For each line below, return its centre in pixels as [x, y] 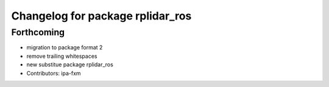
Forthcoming [38, 32]
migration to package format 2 [65, 47]
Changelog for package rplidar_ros [101, 16]
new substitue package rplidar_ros [70, 64]
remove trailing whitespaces [62, 56]
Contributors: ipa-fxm [54, 73]
